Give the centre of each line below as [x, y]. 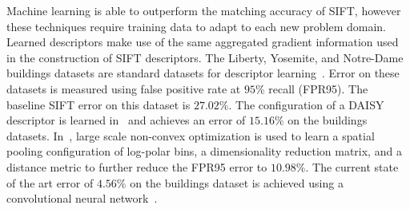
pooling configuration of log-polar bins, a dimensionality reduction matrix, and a [204, 151]
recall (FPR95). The [318, 88]
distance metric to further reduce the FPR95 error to [137, 166]
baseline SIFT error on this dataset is [98, 104]
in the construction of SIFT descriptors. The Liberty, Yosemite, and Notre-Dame [205, 57]
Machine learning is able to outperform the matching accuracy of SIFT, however [204, 10]
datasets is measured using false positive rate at [124, 88]
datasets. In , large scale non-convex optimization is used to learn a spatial [191, 135]
